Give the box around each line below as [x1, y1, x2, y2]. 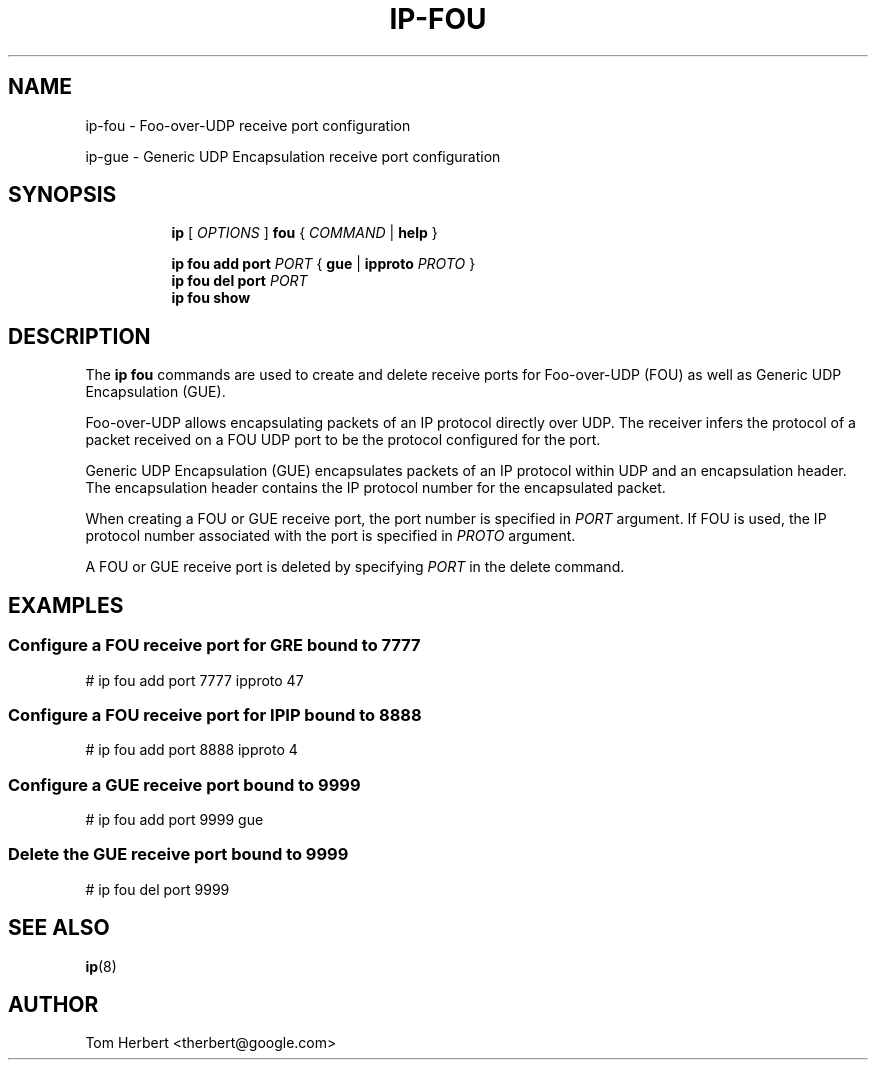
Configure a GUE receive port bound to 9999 [8, 774, 361, 795]
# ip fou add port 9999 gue [85, 811, 264, 828]
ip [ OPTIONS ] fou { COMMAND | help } [171, 224, 438, 242]
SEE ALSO [8, 915, 110, 941]
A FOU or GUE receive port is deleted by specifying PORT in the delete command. [85, 558, 625, 576]
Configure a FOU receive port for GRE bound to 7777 [8, 635, 421, 656]
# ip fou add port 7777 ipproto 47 [85, 671, 304, 689]
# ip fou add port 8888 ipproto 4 [85, 741, 298, 759]
